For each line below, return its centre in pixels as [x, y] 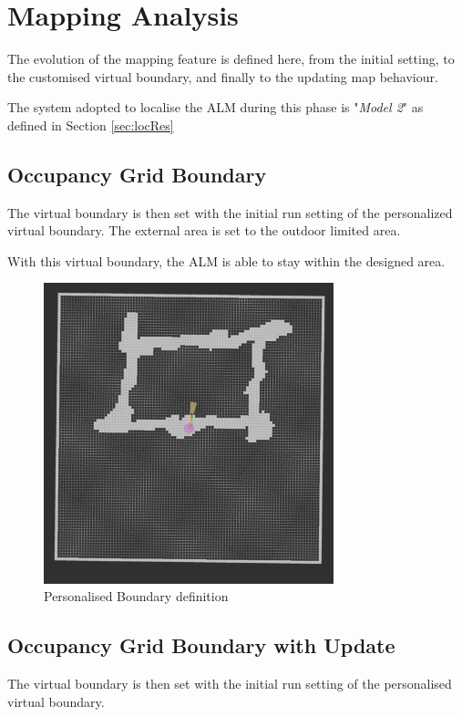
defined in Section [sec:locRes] [91, 125]
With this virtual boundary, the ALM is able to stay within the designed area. [226, 260]
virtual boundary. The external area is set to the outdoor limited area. [204, 230]
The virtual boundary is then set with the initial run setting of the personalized [230, 212]
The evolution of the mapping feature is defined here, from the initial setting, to [231, 59]
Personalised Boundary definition [136, 596]
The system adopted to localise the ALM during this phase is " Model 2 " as [216, 107]
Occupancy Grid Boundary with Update [201, 645]
